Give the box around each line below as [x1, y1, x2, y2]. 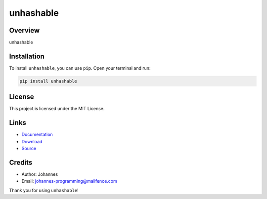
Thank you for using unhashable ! [9, 187, 79, 193]
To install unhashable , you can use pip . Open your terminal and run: [9, 65, 151, 71]
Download [21, 138, 43, 144]
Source [21, 146, 37, 152]
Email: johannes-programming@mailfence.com [21, 178, 117, 184]
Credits [9, 158, 33, 166]
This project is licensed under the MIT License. [9, 106, 105, 112]
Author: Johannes [21, 171, 58, 177]
